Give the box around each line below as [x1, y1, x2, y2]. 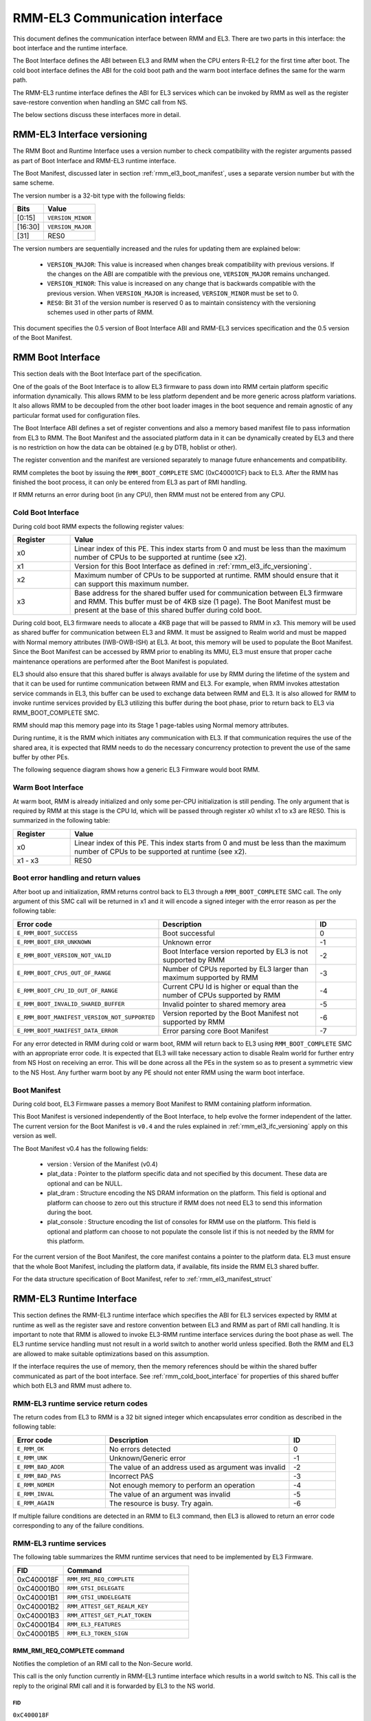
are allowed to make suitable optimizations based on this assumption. [12, 1349, 210, 1358]
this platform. [47, 1237, 85, 1245]
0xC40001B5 [16, 1629, 60, 1638]
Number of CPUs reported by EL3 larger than [162, 964, 308, 973]
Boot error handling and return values [12, 873, 141, 883]
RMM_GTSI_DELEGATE [67, 1585, 125, 1592]
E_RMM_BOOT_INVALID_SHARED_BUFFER [16, 1000, 125, 1008]
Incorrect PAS [109, 1471, 154, 1481]
